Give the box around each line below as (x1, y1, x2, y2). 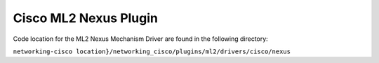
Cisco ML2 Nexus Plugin (13, 10, 158, 26)
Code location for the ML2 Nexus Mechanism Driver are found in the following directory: (13, 35, 268, 43)
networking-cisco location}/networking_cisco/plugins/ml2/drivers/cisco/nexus (13, 47, 291, 55)
